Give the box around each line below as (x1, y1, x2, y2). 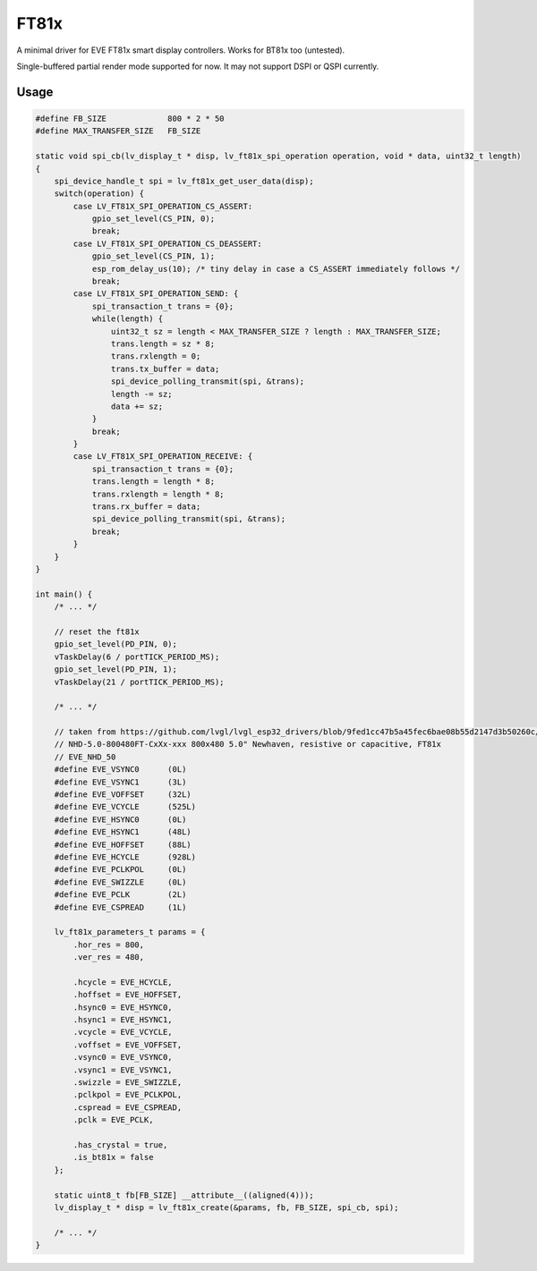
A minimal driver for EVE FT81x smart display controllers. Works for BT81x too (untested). (16, 45, 345, 55)
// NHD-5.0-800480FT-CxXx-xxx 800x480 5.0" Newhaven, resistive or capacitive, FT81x (54, 739, 442, 750)
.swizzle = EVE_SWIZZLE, (72, 1078, 183, 1088)
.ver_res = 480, (72, 953, 145, 962)
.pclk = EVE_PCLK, (72, 1114, 154, 1125)
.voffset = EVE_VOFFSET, (72, 1039, 183, 1050)
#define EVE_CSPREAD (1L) (54, 902, 187, 912)
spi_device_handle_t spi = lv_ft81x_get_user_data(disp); (54, 175, 314, 186)
